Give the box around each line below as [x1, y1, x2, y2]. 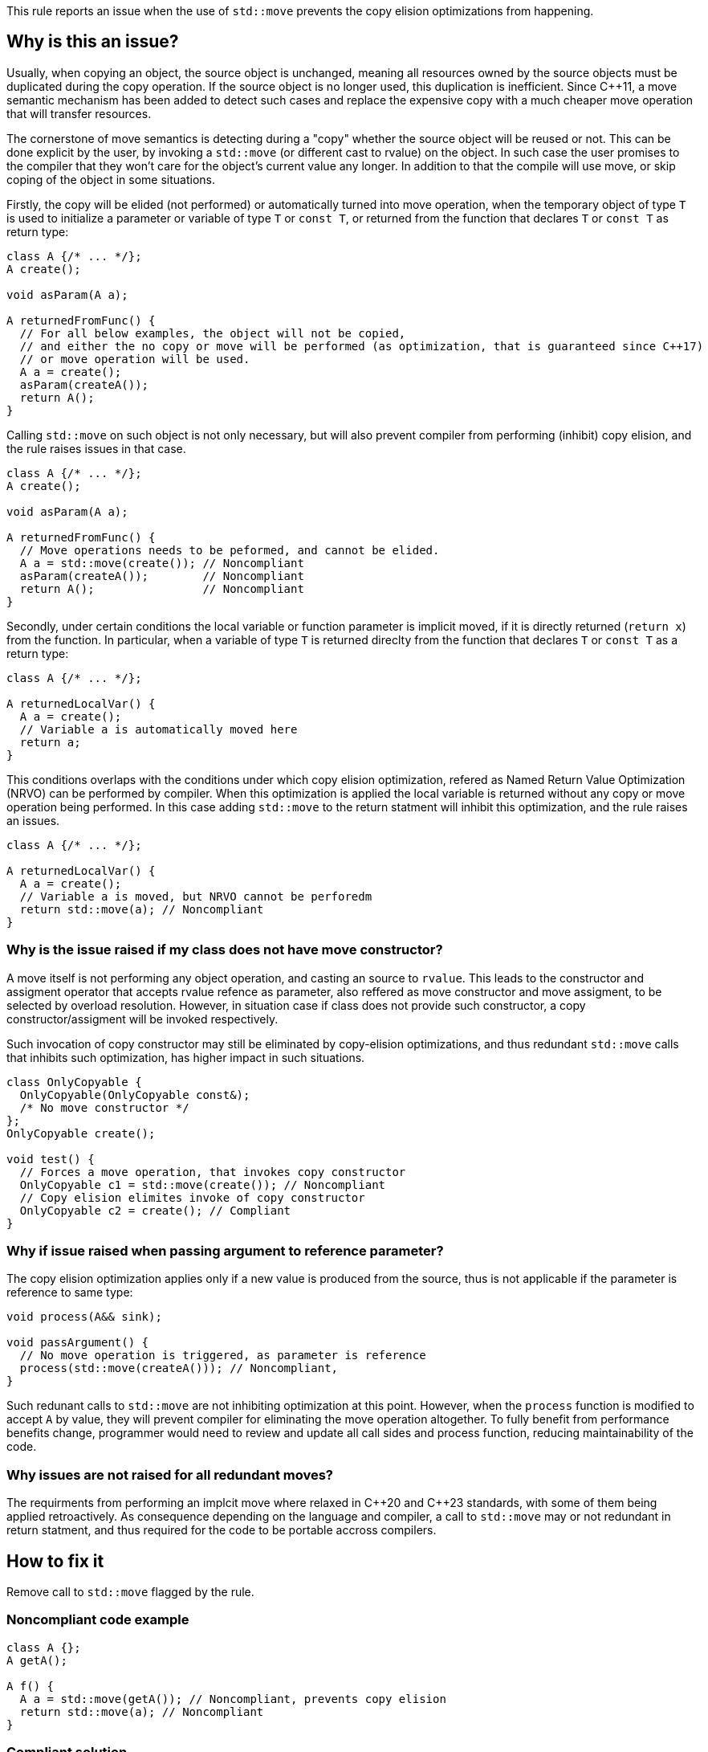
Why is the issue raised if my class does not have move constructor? [6, 941, 443, 958]
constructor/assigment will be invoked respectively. [6, 1011, 279, 1026]
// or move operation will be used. [19, 352, 250, 366]
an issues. [6, 813, 60, 827]
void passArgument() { [6, 1336, 149, 1350]
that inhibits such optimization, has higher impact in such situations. [6, 1050, 365, 1064]
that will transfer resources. [6, 106, 152, 120]
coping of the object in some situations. [6, 172, 215, 186]
